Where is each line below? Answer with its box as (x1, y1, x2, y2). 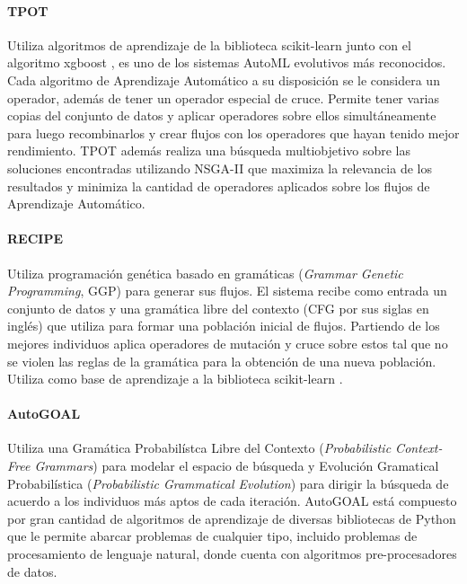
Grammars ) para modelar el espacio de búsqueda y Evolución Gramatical (34, 456, 439, 475)
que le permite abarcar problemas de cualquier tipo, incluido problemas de (7, 526, 418, 545)
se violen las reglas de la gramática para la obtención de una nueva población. (7, 351, 436, 370)
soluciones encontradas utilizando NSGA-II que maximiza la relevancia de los (7, 158, 432, 177)
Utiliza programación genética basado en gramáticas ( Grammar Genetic (7, 263, 403, 282)
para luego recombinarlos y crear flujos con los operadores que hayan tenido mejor (7, 123, 460, 142)
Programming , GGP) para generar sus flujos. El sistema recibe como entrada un (7, 281, 447, 300)
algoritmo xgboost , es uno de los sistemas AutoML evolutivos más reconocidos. (7, 53, 446, 72)
